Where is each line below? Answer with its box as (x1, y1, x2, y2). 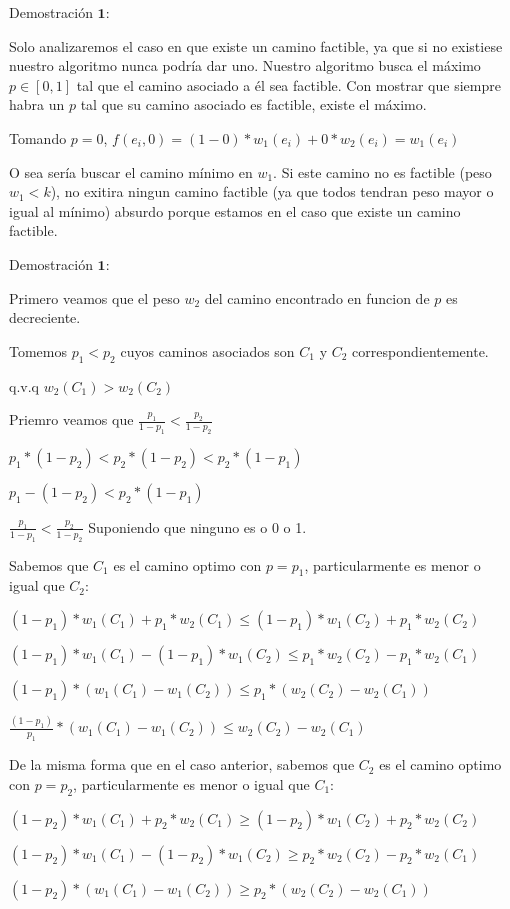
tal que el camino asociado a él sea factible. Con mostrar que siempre (76, 74, 501, 95)
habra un (9, 94, 65, 115)
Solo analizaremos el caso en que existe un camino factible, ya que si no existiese (9, 35, 503, 56)
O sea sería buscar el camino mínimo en (9, 161, 253, 182)
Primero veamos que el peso (9, 287, 180, 308)
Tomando (9, 127, 67, 148)
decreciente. (9, 307, 81, 328)
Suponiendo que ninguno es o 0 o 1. (88, 516, 307, 537)
